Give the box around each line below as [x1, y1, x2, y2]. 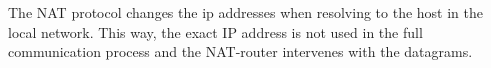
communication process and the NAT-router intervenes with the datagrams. [8, 41, 473, 62]
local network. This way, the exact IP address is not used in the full [8, 21, 423, 42]
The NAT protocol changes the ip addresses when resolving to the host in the [8, 2, 483, 22]
